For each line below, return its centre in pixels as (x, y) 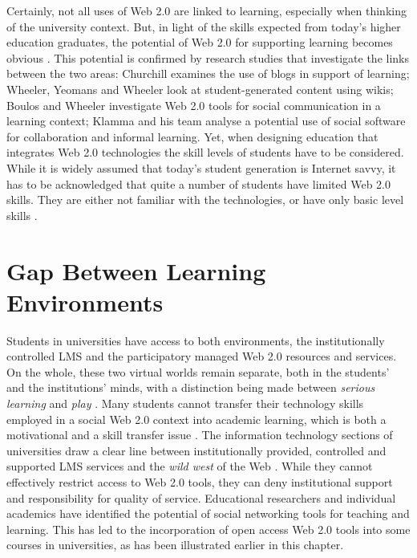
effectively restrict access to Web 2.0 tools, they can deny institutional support (200, 481)
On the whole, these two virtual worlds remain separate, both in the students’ (198, 371)
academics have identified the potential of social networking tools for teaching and (208, 513)
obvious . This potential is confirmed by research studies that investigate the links (208, 57)
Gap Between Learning (136, 270)
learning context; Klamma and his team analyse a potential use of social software (206, 121)
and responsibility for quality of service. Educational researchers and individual (201, 497)
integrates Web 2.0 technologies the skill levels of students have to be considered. (205, 152)
